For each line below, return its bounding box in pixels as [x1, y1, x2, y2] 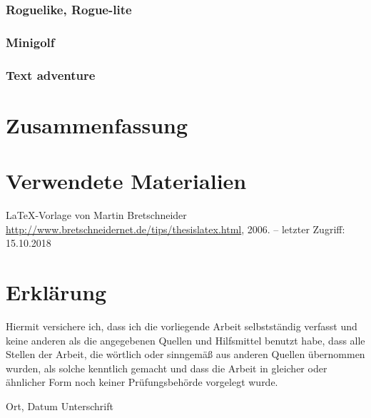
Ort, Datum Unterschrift [6, 398, 113, 413]
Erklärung [6, 277, 107, 306]
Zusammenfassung [6, 110, 188, 139]
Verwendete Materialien [6, 166, 247, 195]
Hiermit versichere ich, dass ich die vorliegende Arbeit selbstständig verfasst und [6, 318, 357, 333]
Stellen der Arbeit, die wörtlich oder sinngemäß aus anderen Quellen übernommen [6, 347, 365, 362]
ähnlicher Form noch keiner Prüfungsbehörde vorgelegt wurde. [6, 374, 278, 389]
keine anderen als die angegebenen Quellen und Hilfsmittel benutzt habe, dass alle [6, 332, 365, 347]
